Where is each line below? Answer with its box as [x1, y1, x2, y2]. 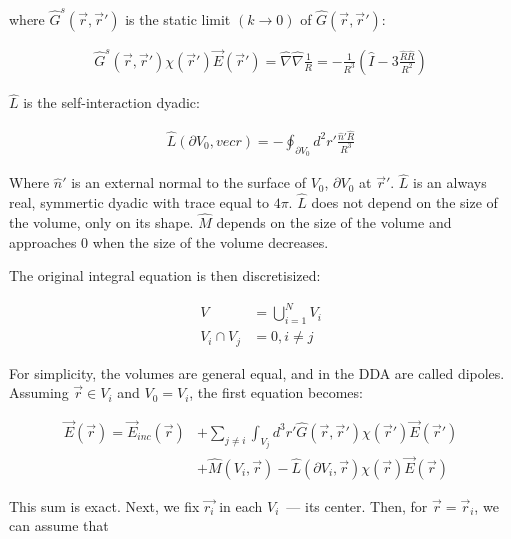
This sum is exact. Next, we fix [9, 495, 200, 516]
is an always [413, 172, 487, 193]
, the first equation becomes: [189, 382, 363, 403]
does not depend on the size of [311, 192, 498, 213]
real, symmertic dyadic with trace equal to [9, 192, 269, 213]
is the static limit [125, 8, 231, 29]
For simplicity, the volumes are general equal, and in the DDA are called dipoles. [9, 362, 505, 383]
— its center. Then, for [286, 495, 428, 516]
